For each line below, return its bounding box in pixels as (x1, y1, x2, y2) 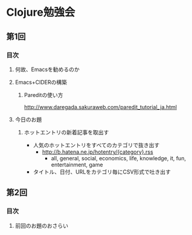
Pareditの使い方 (24, 91, 63, 98)
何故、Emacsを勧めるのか (14, 66, 80, 73)
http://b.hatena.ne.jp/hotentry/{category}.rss (42, 148, 153, 155)
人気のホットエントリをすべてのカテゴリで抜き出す (33, 141, 160, 148)
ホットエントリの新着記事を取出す (24, 128, 109, 136)
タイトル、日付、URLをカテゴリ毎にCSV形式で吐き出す (33, 168, 171, 175)
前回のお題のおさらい (14, 222, 68, 229)
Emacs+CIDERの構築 (14, 78, 68, 86)
